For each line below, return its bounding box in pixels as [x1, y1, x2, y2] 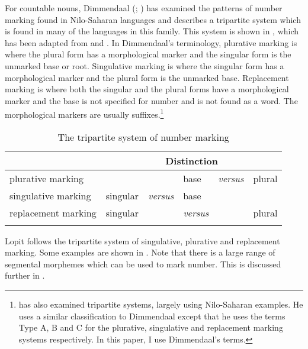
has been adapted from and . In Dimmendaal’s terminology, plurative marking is [5, 36, 297, 49]
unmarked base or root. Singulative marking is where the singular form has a [5, 59, 284, 72]
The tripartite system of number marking [57, 130, 229, 144]
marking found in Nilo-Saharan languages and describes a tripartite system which [5, 13, 301, 25]
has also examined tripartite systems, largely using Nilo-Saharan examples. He [18, 298, 303, 310]
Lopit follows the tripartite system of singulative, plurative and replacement [5, 234, 280, 247]
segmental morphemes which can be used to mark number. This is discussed [5, 257, 281, 270]
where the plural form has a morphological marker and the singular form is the [5, 48, 291, 60]
